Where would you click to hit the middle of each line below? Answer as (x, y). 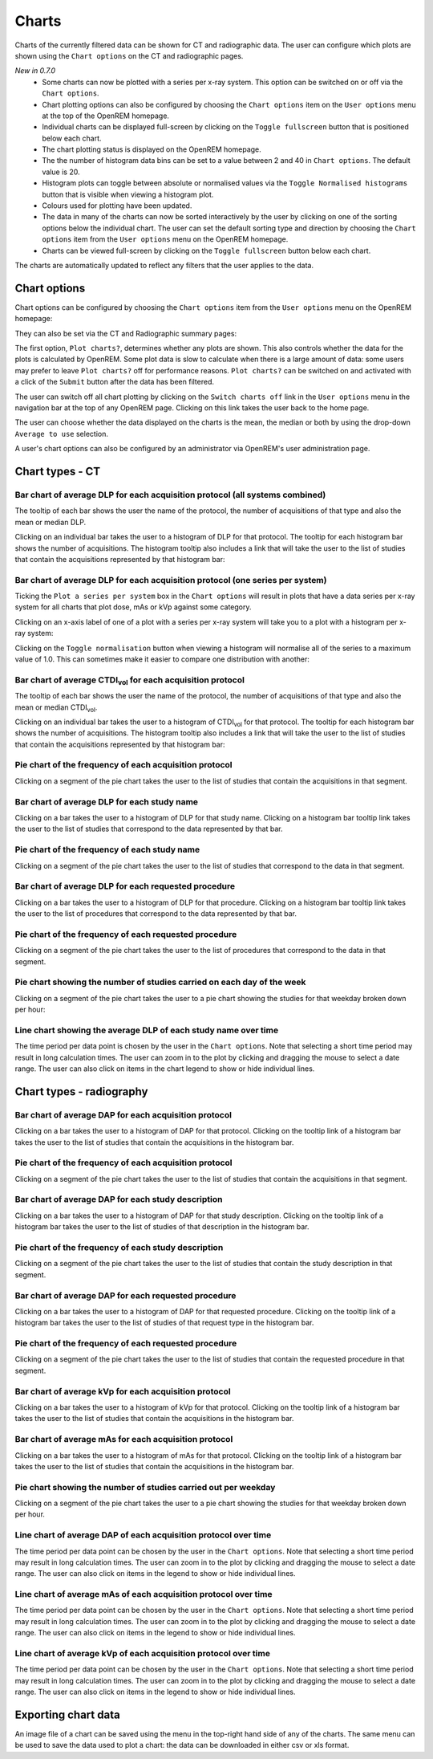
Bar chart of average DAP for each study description (119, 1199)
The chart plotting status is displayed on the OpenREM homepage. (152, 149)
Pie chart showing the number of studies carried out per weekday (145, 1487)
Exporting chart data (67, 1715)
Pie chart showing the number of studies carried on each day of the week (160, 982)
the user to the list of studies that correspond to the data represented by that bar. (149, 829)
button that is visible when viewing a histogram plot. (128, 194)
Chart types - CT (58, 471)
